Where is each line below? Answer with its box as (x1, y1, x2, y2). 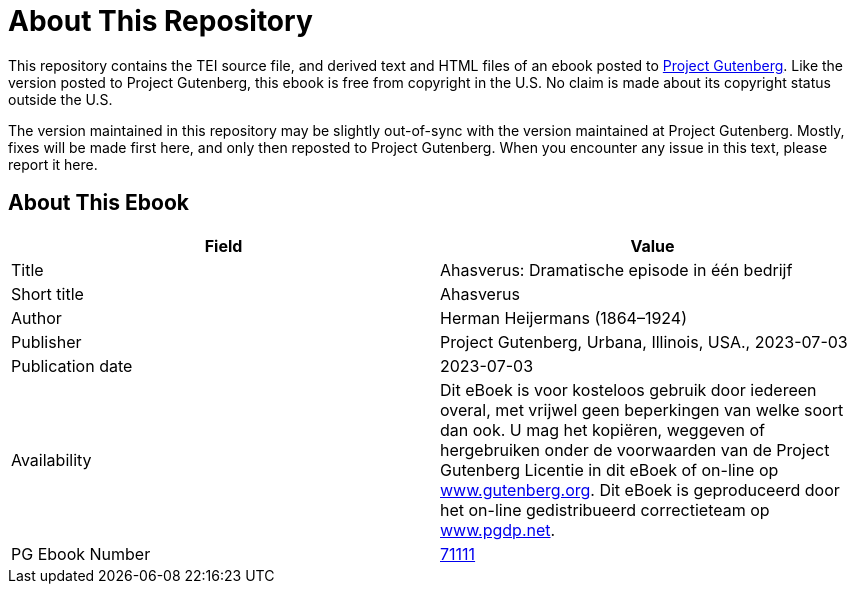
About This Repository (8, 4, 313, 38)
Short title (11, 283, 84, 304)
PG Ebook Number (11, 543, 151, 564)
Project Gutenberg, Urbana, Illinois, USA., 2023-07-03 (440, 331, 848, 352)
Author (11, 307, 62, 328)
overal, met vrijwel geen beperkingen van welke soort (440, 399, 844, 420)
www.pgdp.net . (440, 519, 556, 540)
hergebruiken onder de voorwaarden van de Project (440, 439, 830, 460)
